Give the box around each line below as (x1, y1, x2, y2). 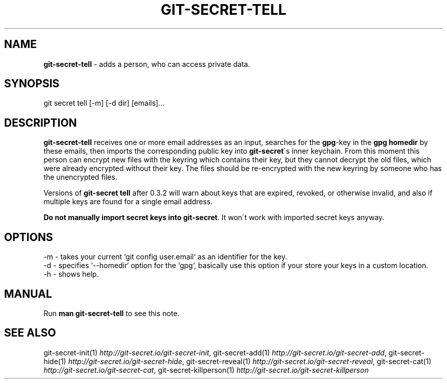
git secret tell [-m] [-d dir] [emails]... (43, 99, 165, 108)
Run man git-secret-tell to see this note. (43, 308, 180, 318)
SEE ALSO (4, 326, 56, 340)
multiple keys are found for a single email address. (43, 197, 213, 206)
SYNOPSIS (4, 77, 60, 90)
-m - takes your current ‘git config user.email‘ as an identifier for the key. (43, 252, 287, 261)
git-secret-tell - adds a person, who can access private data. (43, 59, 250, 68)
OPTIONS (4, 230, 53, 244)
